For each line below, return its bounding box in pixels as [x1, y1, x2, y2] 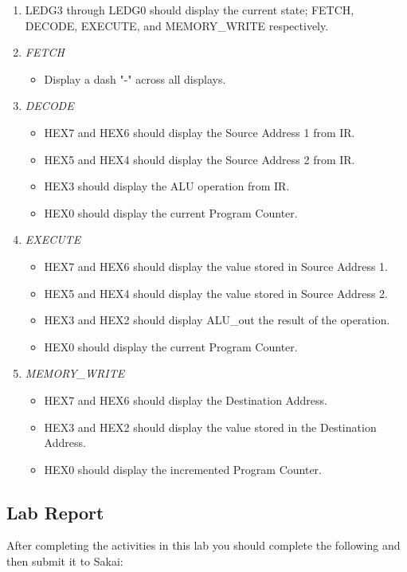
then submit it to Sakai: [6, 553, 123, 570]
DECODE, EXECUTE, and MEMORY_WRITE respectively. [25, 17, 329, 33]
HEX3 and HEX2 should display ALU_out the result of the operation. [44, 311, 390, 328]
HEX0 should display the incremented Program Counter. [44, 460, 322, 477]
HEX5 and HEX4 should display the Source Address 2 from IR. [44, 151, 355, 167]
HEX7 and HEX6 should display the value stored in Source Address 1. [44, 257, 389, 274]
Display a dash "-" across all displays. [44, 70, 226, 87]
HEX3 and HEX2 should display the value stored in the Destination [44, 418, 377, 435]
